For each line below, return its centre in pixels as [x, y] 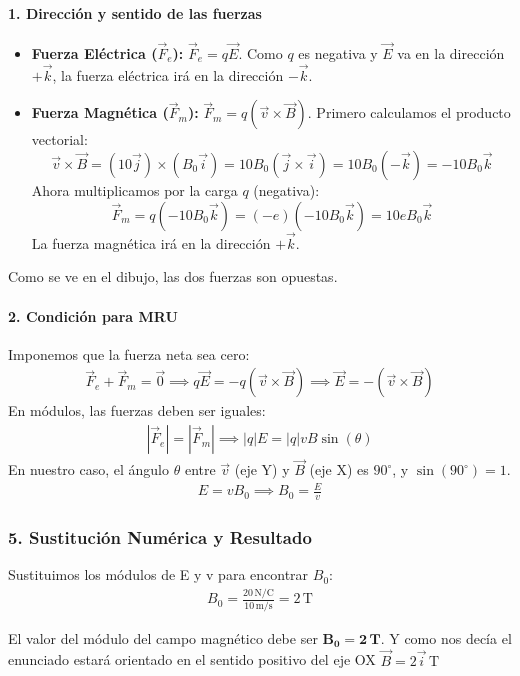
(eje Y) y [262, 469]
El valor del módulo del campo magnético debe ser [163, 637]
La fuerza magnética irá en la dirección [151, 242]
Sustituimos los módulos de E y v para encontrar [158, 574]
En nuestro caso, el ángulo [88, 469]
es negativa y [338, 53]
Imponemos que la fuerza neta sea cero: [129, 353]
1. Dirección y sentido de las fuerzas [135, 12]
